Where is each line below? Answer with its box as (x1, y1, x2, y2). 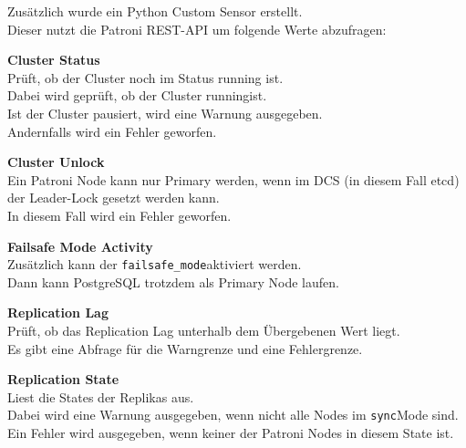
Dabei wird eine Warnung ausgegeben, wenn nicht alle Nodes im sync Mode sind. (7, 405, 459, 424)
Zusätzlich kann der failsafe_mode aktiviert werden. (7, 255, 302, 274)
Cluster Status (7, 50, 100, 69)
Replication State (7, 370, 119, 389)
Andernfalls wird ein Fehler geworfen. (7, 121, 217, 141)
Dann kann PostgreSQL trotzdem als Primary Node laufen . (7, 272, 339, 291)
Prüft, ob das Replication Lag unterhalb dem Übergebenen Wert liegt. (7, 320, 400, 339)
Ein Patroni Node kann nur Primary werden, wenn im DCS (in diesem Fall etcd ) (7, 170, 460, 189)
